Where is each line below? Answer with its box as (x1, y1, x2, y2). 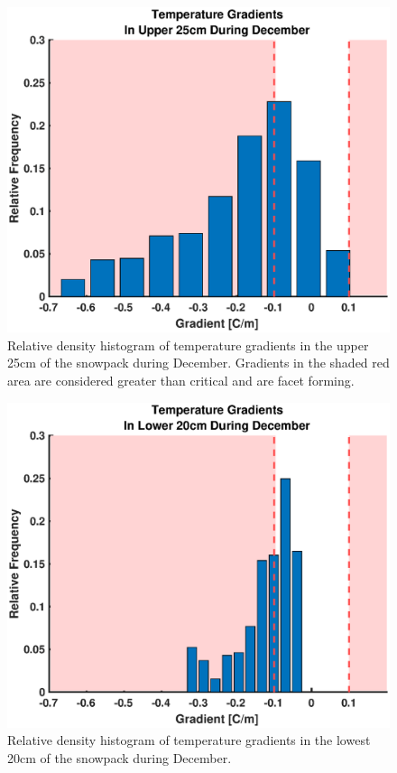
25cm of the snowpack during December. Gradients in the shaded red (7, 353, 390, 372)
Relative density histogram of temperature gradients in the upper (7, 335, 369, 354)
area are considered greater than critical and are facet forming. (7, 371, 355, 390)
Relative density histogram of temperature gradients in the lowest (7, 731, 371, 750)
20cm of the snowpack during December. (7, 749, 232, 768)
